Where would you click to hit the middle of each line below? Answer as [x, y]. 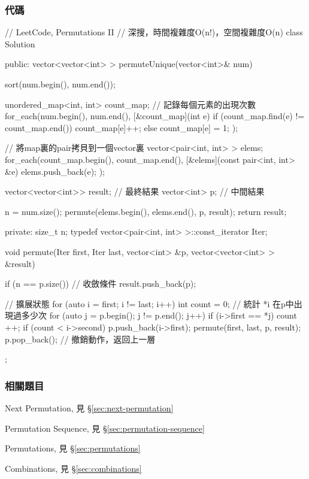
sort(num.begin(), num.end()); [60, 84]
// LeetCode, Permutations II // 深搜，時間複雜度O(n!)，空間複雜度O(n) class [154, 32]
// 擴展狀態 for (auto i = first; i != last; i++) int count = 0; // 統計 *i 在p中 [149, 303]
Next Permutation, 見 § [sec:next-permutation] [89, 407]
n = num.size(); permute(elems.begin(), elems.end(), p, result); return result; [146, 211]
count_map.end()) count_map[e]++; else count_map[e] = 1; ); [121, 127]
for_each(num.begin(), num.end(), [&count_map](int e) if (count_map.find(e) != [155, 116]
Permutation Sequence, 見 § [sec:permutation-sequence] [105, 428]
